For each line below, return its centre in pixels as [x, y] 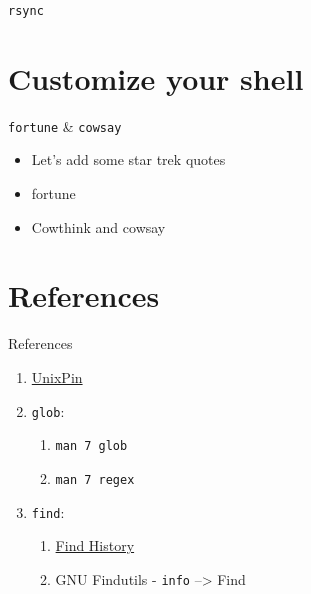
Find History [95, 545]
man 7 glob [91, 446]
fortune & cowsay [65, 125]
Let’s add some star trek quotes [128, 159]
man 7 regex [95, 479]
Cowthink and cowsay [98, 226]
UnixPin [57, 376]
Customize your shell [156, 77]
